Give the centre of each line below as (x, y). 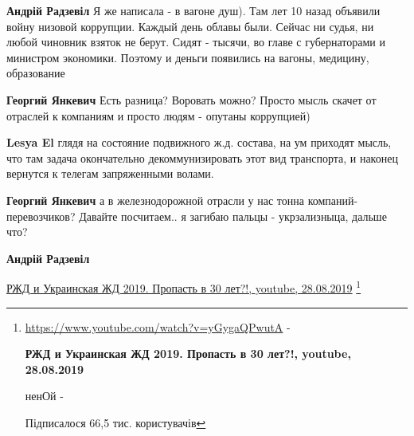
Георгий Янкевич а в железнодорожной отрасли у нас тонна (155, 200)
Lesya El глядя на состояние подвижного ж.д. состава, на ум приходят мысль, (199, 142)
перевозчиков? (41, 216)
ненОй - (44, 396)
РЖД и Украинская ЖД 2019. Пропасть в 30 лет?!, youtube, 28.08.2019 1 (184, 287)
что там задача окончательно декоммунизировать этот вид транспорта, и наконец (202, 157)
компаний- (333, 200)
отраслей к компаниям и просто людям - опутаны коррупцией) (158, 115)
